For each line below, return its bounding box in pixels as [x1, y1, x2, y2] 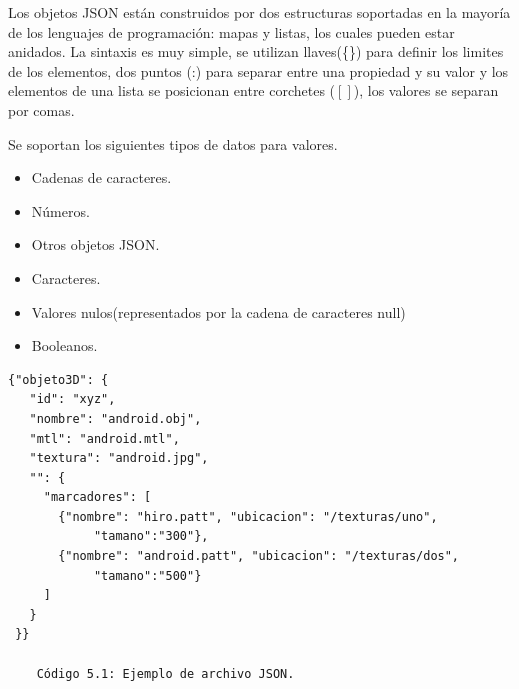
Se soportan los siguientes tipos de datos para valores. [8, 133, 338, 154]
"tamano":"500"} [93, 568, 202, 583]
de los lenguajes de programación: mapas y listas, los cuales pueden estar [8, 21, 455, 42]
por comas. [8, 99, 75, 120]
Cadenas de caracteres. [31, 167, 172, 188]
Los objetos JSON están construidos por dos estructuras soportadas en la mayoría [8, 2, 511, 22]
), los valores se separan [353, 80, 499, 101]
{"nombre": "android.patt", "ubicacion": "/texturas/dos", [58, 549, 460, 564]
